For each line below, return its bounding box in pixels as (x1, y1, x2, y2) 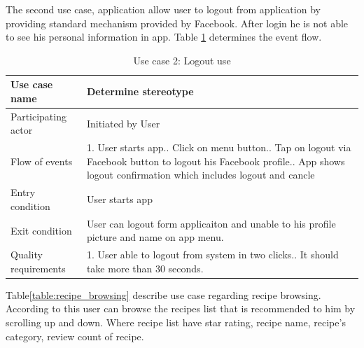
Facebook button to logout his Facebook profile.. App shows (86, 153, 345, 168)
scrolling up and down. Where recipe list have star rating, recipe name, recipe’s (6, 315, 346, 330)
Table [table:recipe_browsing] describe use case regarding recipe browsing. (6, 287, 321, 302)
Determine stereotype (86, 84, 194, 99)
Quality (10, 247, 43, 262)
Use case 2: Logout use (133, 53, 231, 67)
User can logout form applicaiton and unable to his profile (86, 216, 336, 230)
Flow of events (10, 153, 73, 168)
